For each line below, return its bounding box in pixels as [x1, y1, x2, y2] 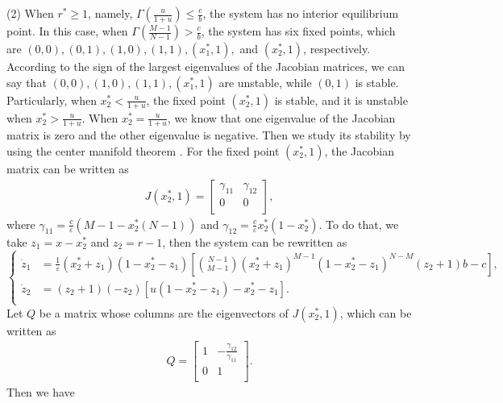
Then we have [6, 383, 75, 400]
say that [6, 73, 47, 90]
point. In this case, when [6, 23, 128, 39]
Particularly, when [6, 91, 97, 108]
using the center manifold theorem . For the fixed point [6, 143, 280, 160]
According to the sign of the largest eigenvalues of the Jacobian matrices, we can [6, 58, 405, 74]
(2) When [6, 5, 54, 21]
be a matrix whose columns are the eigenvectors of [39, 304, 289, 321]
